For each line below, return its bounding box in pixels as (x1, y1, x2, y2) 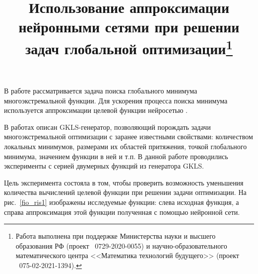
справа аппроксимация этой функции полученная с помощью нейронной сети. (4, 206, 240, 217)
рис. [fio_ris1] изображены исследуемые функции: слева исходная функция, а (4, 197, 239, 207)
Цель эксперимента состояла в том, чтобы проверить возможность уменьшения (4, 177, 244, 187)
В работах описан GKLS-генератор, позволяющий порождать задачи (4, 121, 211, 132)
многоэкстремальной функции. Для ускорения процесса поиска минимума (4, 95, 228, 105)
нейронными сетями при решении (18, 16, 240, 37)
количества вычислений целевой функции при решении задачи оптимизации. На (4, 187, 247, 197)
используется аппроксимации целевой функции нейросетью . (4, 105, 188, 115)
